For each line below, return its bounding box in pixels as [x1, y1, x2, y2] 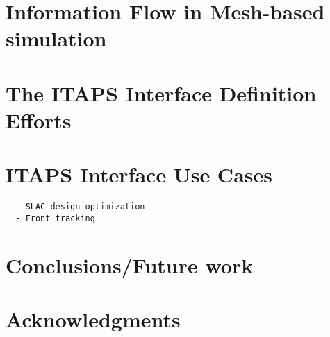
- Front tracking [15, 213, 95, 223]
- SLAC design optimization [15, 202, 145, 212]
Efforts [6, 105, 72, 134]
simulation [6, 24, 107, 53]
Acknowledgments [6, 305, 181, 334]
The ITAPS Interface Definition [6, 78, 317, 107]
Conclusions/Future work [6, 250, 254, 279]
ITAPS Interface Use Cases [6, 160, 272, 189]
